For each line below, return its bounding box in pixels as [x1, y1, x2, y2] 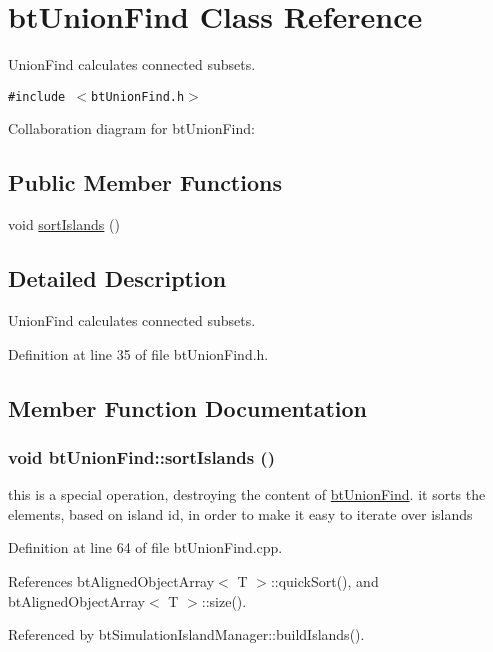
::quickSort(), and [270, 570, 379, 591]
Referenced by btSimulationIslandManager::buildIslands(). [8, 624, 365, 645]
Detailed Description [8, 263, 227, 294]
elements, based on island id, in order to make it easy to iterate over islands [8, 503, 473, 524]
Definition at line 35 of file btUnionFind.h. [8, 343, 269, 364]
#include [8, 89, 66, 104]
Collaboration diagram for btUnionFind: [8, 118, 255, 139]
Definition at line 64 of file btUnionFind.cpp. [8, 537, 283, 558]
